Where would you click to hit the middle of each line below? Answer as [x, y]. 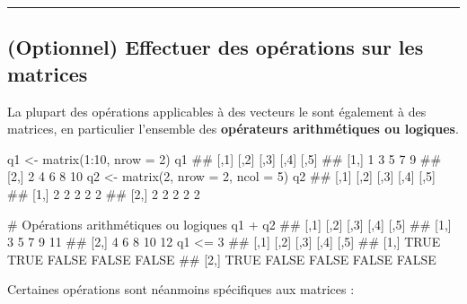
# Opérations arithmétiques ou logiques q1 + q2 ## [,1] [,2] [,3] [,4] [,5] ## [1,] [229, 224]
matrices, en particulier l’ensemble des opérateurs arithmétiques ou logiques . [233, 129]
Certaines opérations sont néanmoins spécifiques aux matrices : [181, 289]
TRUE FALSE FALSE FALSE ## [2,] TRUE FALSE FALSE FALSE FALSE [222, 259]
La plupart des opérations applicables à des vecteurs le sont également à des [217, 111]
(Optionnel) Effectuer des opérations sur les [216, 47]
